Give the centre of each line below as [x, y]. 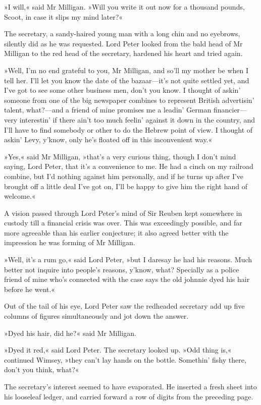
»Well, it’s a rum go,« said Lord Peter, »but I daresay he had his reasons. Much [128, 259]
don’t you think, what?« [42, 369]
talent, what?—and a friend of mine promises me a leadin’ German [108, 110]
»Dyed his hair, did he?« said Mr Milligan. [70, 333]
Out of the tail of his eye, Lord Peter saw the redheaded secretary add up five [124, 306]
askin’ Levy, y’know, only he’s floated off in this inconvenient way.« [108, 139]
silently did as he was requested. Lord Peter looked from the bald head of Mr [123, 43]
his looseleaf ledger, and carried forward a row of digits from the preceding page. [129, 396]
